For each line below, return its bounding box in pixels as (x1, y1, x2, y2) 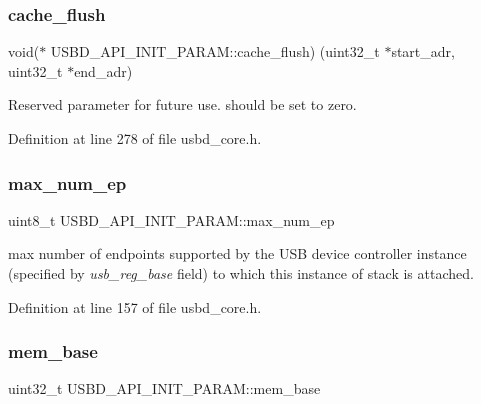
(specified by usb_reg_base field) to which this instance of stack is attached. (8, 263, 474, 283)
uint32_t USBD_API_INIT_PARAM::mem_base (8, 378, 321, 399)
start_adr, (391, 41, 455, 62)
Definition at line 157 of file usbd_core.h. (8, 296, 262, 317)
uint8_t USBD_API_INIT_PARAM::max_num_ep (8, 209, 335, 230)
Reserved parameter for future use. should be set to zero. (8, 94, 357, 115)
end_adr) (74, 60, 133, 81)
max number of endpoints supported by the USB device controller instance (8, 243, 467, 264)
